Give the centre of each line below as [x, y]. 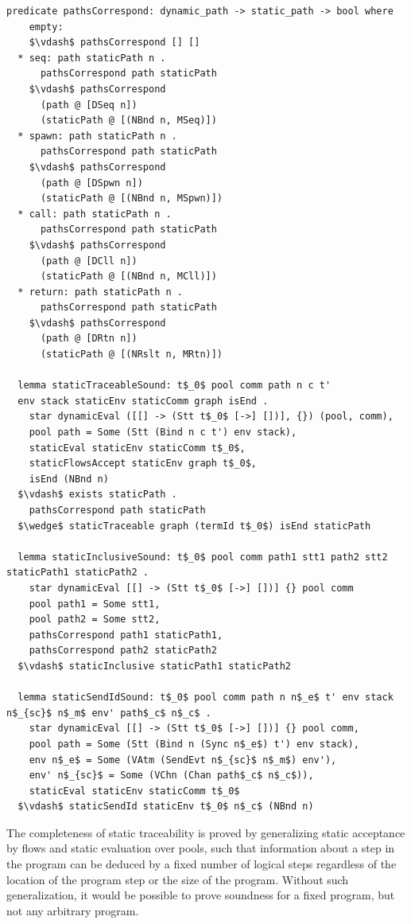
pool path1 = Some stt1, [95, 604]
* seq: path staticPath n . [92, 58]
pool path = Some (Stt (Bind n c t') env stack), [163, 433]
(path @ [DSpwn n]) [91, 183]
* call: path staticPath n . [95, 214]
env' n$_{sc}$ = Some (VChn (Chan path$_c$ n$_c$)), [171, 776]
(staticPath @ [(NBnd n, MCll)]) [128, 277]
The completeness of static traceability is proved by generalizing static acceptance [206, 832]
